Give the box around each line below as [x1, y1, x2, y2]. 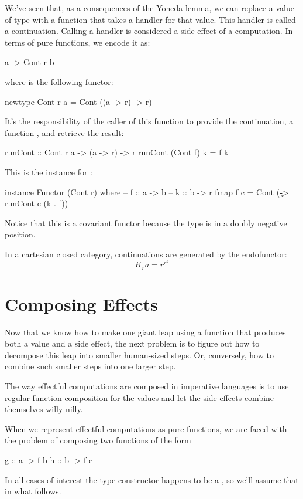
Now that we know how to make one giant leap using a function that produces [5, 325, 286, 338]
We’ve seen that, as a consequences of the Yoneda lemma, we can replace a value [5, 2, 294, 13]
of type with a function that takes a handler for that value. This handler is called [5, 13, 296, 25]
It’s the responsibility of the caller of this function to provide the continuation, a [5, 115, 294, 127]
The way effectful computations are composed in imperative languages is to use [5, 380, 289, 392]
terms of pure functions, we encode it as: [5, 36, 150, 48]
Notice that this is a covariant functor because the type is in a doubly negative [5, 216, 287, 229]
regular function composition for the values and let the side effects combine [5, 391, 274, 403]
